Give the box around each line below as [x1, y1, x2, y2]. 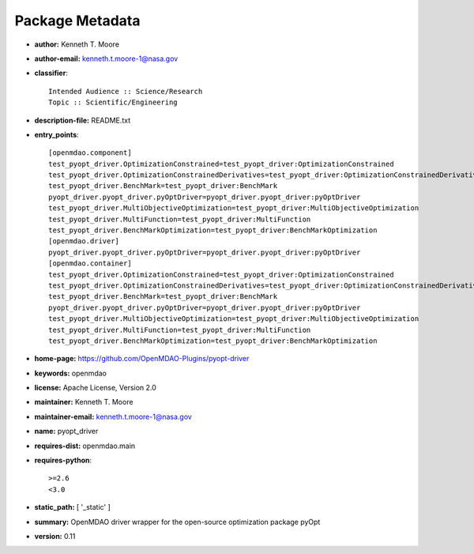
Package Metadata [14, 12, 141, 29]
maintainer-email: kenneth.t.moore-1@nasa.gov [34, 412, 193, 421]
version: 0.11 [34, 532, 76, 541]
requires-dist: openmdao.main [34, 441, 136, 450]
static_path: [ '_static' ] [34, 503, 111, 512]
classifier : [34, 68, 69, 78]
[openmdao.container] [48, 259, 132, 268]
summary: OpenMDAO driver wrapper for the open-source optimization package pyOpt [34, 517, 321, 526]
